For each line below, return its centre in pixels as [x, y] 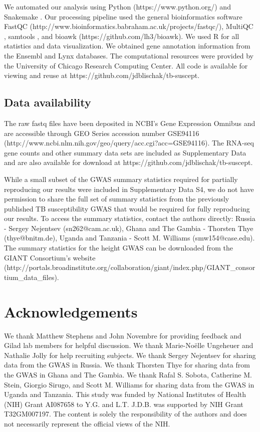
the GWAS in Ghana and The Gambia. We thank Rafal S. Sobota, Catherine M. [128, 374]
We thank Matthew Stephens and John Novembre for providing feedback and [123, 335]
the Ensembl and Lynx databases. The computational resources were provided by [129, 55]
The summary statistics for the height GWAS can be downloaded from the [119, 248]
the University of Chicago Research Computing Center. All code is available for [126, 65]
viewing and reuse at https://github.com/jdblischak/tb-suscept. [102, 75]
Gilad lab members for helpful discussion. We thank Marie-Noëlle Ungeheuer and [129, 345]
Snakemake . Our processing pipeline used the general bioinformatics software [123, 16]
